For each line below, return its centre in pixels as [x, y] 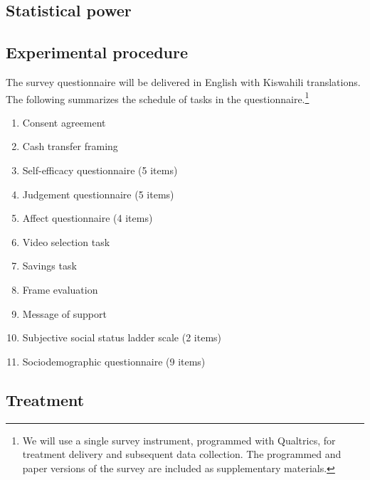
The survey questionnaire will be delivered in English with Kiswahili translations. [183, 81]
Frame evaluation [60, 289]
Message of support [64, 313]
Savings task [49, 266]
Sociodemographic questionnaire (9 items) [114, 361]
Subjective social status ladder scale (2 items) [122, 337]
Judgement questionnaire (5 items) [98, 194]
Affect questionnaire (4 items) [88, 218]
